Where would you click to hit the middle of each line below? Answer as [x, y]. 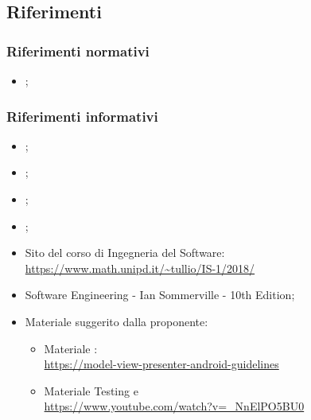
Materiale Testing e [91, 390]
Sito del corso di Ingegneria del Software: [125, 253]
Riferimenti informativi [82, 116]
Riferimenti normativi [78, 51]
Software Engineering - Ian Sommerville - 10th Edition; [160, 295]
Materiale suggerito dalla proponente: [117, 321]
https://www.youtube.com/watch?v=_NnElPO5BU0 [174, 406]
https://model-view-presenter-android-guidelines [161, 364]
